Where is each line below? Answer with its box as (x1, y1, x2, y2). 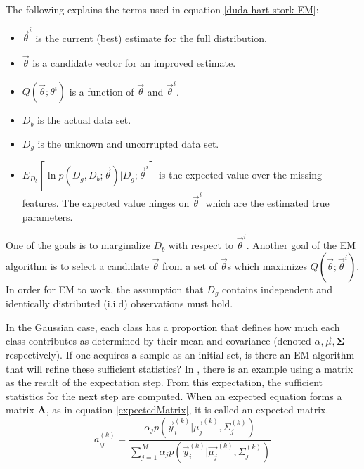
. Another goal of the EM (246, 238, 356, 252)
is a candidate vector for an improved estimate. (32, 56, 236, 70)
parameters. (22, 209, 73, 224)
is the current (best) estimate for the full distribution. (35, 30, 267, 45)
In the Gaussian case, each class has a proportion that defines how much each (6, 319, 340, 334)
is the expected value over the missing (158, 167, 322, 182)
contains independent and (222, 281, 332, 296)
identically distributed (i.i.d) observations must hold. (6, 296, 233, 311)
